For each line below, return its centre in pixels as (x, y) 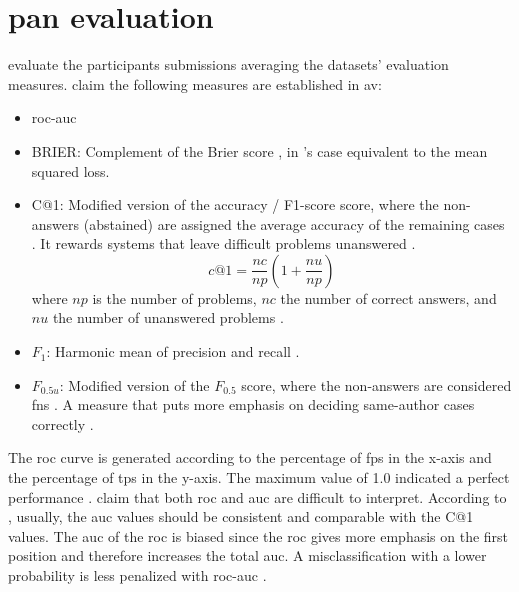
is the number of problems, (174, 297)
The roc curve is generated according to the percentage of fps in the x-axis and (250, 457)
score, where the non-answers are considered (376, 384)
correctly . (62, 423)
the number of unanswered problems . (168, 317)
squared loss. (70, 170)
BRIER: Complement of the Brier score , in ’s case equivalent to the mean (259, 150)
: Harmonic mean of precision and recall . (173, 351)
